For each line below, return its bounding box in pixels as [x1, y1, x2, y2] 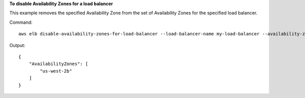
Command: [9, 19, 33, 25]
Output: [9, 42, 25, 48]
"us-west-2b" [40, 68, 72, 74]
